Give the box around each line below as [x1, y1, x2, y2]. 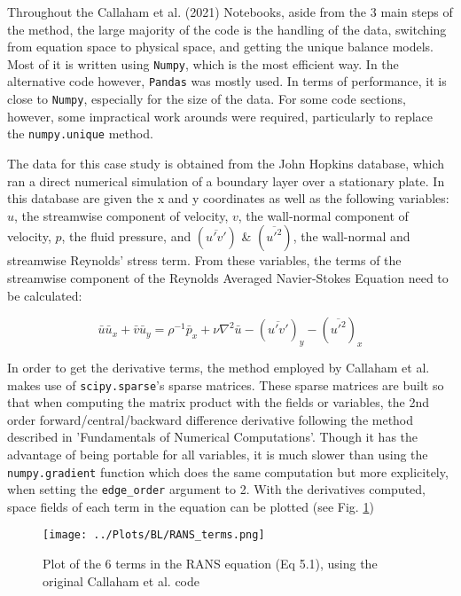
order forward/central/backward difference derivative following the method [7, 410, 414, 428]
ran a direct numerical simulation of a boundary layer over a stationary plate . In [7, 171, 445, 190]
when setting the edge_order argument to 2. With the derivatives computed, [7, 480, 426, 498]
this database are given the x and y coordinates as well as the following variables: [7, 189, 449, 208]
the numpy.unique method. [7, 124, 153, 143]
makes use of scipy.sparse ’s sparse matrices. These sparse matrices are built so [7, 375, 444, 394]
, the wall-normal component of [238, 206, 409, 224]
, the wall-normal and [293, 227, 410, 246]
